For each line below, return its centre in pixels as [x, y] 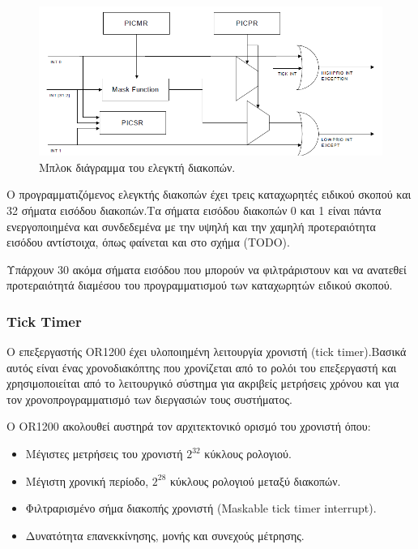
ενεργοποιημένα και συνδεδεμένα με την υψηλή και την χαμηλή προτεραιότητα [191, 226]
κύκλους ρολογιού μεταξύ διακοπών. [256, 480]
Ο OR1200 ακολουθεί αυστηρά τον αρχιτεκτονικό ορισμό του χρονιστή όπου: [189, 426]
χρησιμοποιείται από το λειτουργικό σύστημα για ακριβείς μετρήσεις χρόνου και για [203, 383]
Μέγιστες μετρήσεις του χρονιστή [104, 454]
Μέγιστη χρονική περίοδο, [87, 480]
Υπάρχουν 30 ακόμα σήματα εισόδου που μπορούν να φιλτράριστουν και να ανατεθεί [207, 269]
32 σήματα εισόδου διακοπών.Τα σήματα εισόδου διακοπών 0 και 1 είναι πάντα [194, 210]
